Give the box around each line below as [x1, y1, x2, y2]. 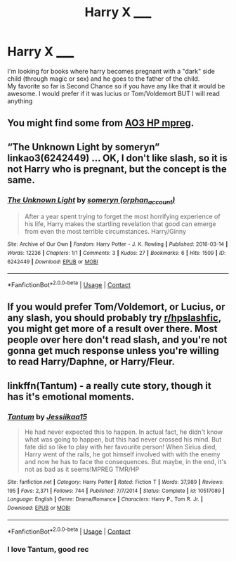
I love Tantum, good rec [7, 545, 89, 555]
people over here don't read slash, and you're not [7, 334, 228, 346]
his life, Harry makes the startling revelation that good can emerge [24, 220, 216, 228]
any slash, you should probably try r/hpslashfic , [7, 312, 221, 324]
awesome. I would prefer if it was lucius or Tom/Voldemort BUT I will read [7, 89, 220, 98]
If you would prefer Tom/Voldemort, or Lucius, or [7, 301, 226, 313]
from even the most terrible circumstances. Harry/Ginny [24, 227, 187, 236]
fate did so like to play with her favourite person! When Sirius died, [24, 442, 218, 451]
